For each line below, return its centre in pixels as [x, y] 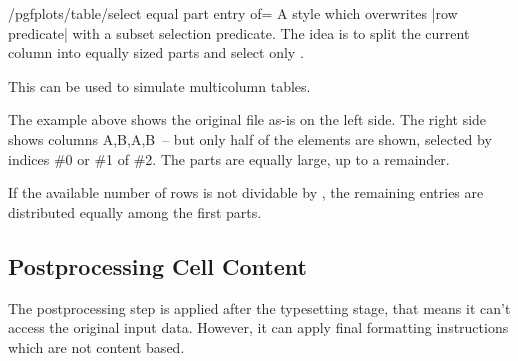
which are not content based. [96, 346]
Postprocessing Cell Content [157, 265]
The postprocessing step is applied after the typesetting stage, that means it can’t [259, 307]
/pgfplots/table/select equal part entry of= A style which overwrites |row [233, 13]
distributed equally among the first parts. [135, 211]
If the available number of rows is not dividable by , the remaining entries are [246, 192]
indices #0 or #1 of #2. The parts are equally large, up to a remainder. [229, 158]
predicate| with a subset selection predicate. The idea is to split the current [239, 32]
